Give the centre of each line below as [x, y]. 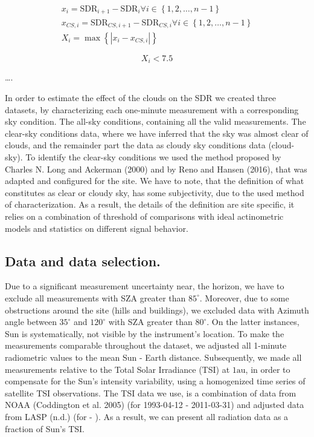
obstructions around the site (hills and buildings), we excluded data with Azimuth [157, 310]
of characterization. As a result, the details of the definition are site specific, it [150, 204]
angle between [31, 322]
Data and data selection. [83, 261]
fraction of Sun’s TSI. [45, 428]
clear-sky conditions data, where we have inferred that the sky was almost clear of [157, 133]
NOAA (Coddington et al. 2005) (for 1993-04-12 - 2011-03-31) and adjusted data [155, 405]
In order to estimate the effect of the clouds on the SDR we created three [141, 98]
